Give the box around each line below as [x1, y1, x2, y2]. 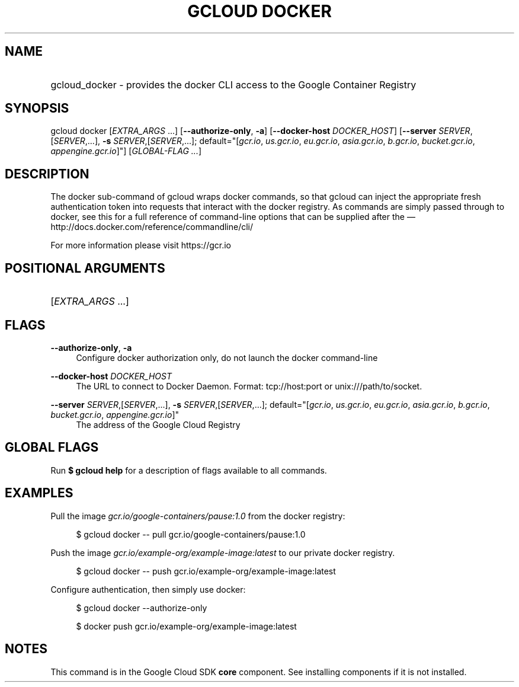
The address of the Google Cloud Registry [76, 419, 241, 430]
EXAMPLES [5, 485, 73, 501]
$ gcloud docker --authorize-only [76, 602, 207, 613]
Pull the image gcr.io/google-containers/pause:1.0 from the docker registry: [50, 510, 345, 521]
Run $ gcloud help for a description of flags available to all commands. [50, 465, 327, 475]
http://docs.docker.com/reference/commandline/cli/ [50, 222, 254, 232]
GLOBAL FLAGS [5, 440, 99, 455]
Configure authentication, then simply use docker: [50, 584, 246, 595]
